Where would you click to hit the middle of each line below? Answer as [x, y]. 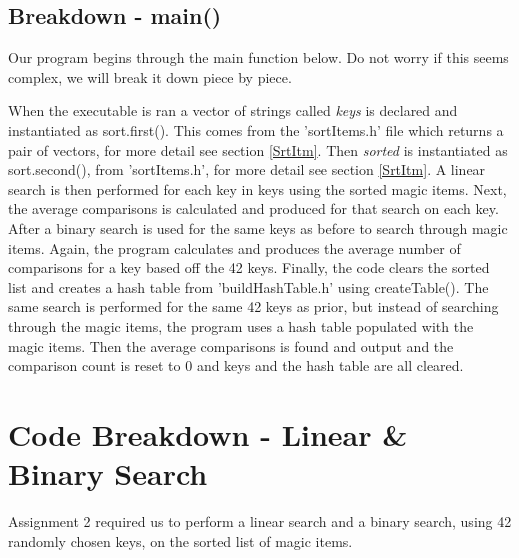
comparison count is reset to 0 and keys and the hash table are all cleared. [236, 365]
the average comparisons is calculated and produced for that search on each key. [253, 208]
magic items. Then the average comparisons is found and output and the [231, 345]
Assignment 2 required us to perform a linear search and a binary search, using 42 [260, 521]
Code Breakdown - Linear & [208, 433]
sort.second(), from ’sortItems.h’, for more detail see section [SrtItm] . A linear [247, 169]
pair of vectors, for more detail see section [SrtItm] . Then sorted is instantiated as [258, 149]
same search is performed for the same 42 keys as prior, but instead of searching [253, 306]
